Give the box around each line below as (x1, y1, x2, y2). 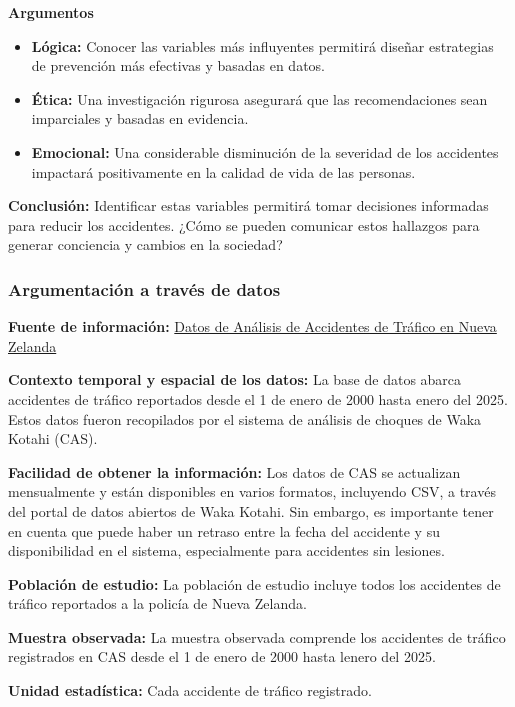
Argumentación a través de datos (8, 276, 281, 301)
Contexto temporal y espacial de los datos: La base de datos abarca (8, 369, 462, 390)
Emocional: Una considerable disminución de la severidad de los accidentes (31, 141, 499, 162)
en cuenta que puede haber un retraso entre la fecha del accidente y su (8, 520, 440, 541)
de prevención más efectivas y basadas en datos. (31, 55, 326, 76)
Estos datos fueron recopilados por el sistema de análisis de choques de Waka (8, 408, 482, 429)
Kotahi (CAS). (8, 428, 98, 449)
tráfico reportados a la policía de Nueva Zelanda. (8, 593, 307, 614)
